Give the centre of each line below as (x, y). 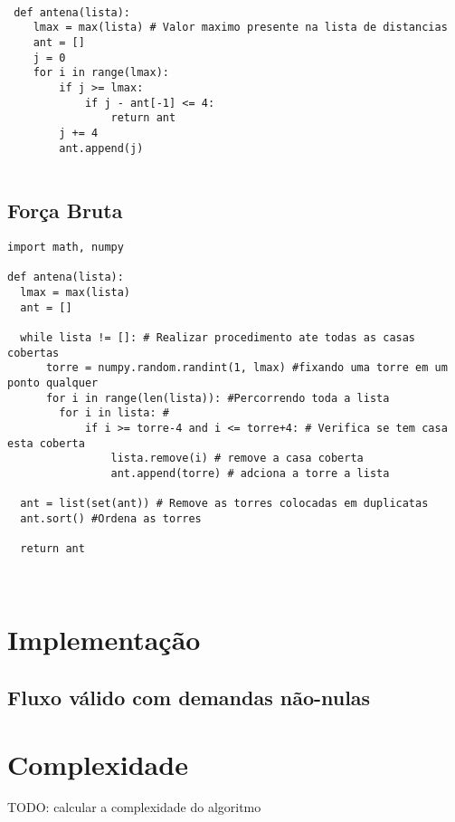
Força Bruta (65, 210)
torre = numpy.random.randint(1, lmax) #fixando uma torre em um (246, 368)
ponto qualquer (53, 382)
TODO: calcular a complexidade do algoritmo (134, 807)
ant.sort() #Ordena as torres (111, 518)
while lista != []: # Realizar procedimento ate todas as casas (218, 338)
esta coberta (46, 443)
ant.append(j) (101, 148)
